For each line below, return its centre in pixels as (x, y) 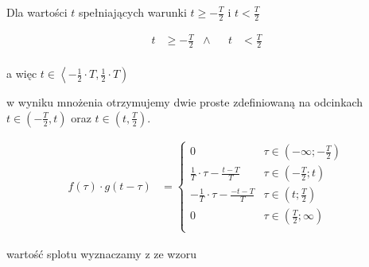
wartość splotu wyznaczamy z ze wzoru (101, 253)
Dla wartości (37, 12)
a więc (22, 74)
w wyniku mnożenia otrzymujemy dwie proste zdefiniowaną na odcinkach (185, 102)
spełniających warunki (132, 12)
